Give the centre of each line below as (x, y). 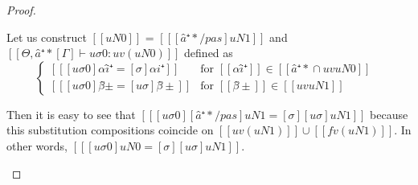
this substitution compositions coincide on (110, 130)
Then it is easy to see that (71, 114)
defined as (209, 53)
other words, (37, 145)
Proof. (21, 10)
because (389, 114)
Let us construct (47, 37)
